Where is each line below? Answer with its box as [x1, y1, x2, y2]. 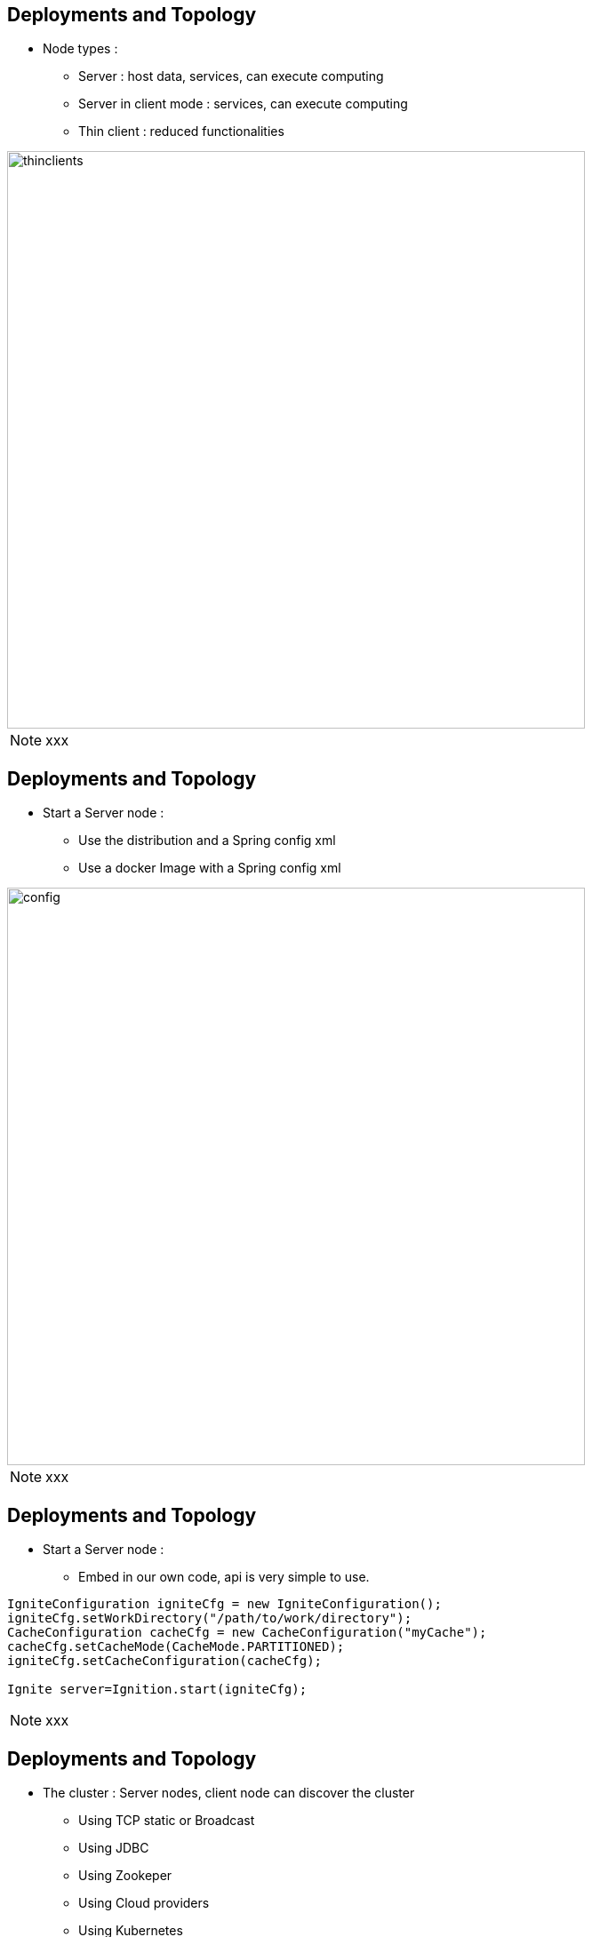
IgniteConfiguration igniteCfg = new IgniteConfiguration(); [7, 1597, 442, 1612]
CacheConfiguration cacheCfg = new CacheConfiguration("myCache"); [7, 1625, 487, 1640]
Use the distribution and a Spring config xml [78, 833, 336, 849]
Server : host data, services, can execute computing [78, 68, 384, 84]
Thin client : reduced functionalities [78, 124, 284, 139]
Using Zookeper [78, 1867, 172, 1883]
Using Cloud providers [78, 1894, 210, 1910]
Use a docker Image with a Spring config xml [78, 860, 341, 876]
